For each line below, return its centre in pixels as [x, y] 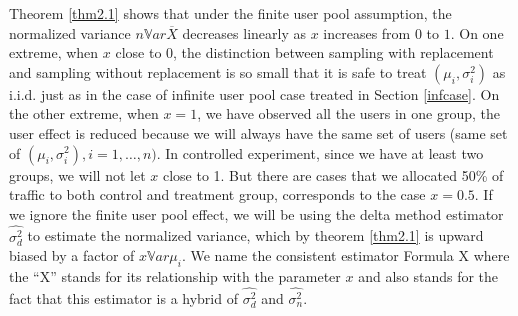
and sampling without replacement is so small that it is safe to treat [218, 71]
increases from [367, 32]
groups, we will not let [77, 174]
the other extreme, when [84, 113]
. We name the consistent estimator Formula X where [345, 255]
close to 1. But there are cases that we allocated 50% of [333, 174]
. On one [477, 32]
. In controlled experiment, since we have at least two [320, 152]
